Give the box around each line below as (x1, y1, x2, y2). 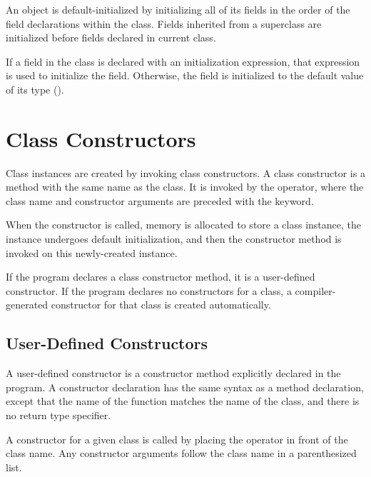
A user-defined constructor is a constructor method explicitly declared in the (6, 366, 341, 381)
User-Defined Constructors (6, 332, 208, 354)
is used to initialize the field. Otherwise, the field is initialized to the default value (6, 68, 364, 83)
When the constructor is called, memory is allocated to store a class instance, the (6, 217, 362, 232)
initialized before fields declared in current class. (6, 30, 216, 45)
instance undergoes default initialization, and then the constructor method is (6, 231, 342, 246)
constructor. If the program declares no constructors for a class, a (6, 283, 292, 298)
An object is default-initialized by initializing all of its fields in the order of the (6, 2, 350, 16)
